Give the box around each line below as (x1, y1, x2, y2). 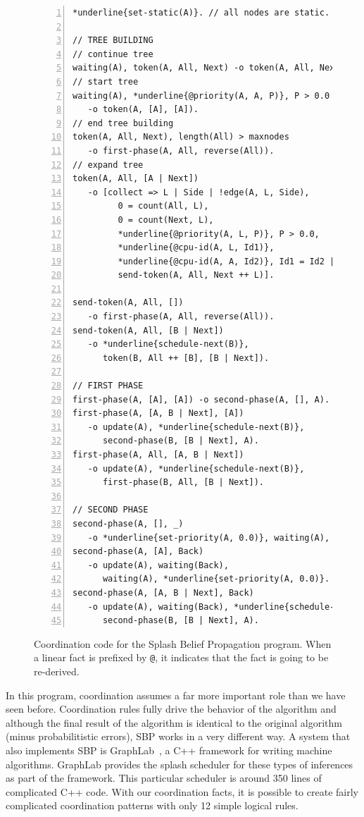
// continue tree (73, 49, 153, 59)
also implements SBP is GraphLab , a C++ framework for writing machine (6, 742, 332, 757)
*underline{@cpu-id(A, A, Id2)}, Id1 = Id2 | (118, 256, 335, 266)
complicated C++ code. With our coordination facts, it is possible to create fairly (6, 784, 358, 799)
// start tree (73, 76, 139, 87)
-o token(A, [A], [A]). (87, 104, 199, 115)
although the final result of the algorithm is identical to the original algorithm (6, 715, 342, 730)
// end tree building (73, 118, 174, 128)
